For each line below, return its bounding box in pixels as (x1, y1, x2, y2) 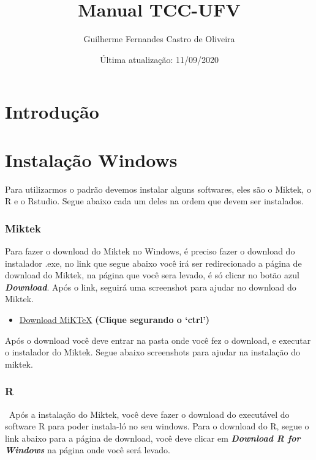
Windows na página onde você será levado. (5, 443, 170, 456)
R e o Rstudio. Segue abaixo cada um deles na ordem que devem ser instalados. (5, 195, 304, 207)
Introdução (5, 99, 99, 124)
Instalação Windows (5, 147, 178, 172)
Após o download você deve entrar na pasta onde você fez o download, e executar (5, 333, 311, 346)
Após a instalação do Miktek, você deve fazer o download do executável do (9, 407, 290, 420)
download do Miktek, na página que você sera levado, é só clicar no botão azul (5, 269, 299, 281)
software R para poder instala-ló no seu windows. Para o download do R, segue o (5, 420, 309, 432)
